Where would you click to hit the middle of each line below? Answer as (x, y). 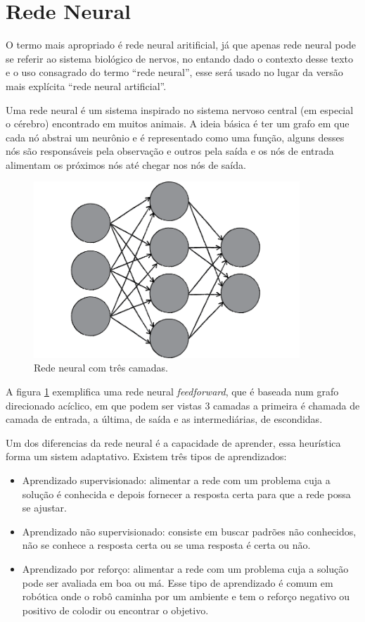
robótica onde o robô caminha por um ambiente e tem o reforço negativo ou (186, 596)
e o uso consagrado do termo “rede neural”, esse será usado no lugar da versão (174, 72)
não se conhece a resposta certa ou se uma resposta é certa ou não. (166, 545)
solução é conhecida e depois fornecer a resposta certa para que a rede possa (186, 494)
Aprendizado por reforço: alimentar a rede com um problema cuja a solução (185, 568)
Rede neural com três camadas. (101, 368)
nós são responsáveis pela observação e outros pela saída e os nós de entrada (170, 151)
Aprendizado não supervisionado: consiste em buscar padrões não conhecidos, (189, 531)
